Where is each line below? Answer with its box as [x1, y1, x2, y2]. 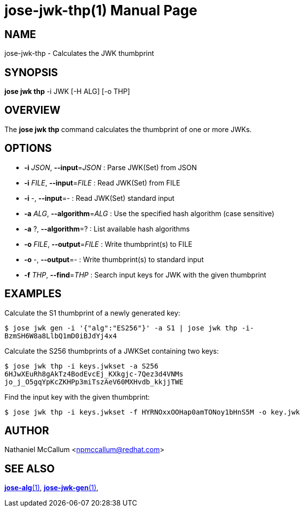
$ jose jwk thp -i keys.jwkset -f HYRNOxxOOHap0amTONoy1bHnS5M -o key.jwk [4, 408, 300, 416]
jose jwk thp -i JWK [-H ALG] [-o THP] [4, 87, 130, 96]
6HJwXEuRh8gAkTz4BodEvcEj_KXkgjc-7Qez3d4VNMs [4, 370, 184, 378]
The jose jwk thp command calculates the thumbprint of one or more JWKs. [4, 125, 252, 134]
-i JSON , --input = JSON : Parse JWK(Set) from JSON [24, 163, 197, 172]
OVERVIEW [4, 104, 61, 117]
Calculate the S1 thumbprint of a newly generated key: [4, 308, 181, 317]
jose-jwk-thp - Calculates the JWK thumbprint [4, 49, 154, 58]
